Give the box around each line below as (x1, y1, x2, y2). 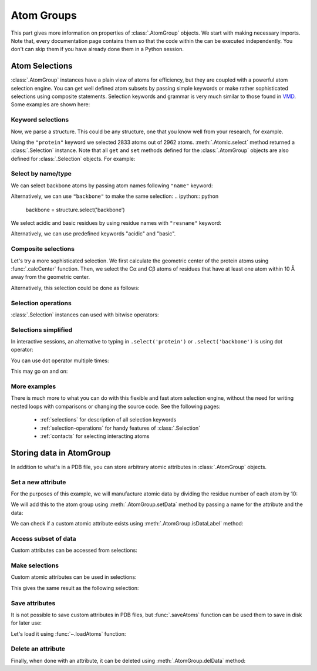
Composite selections (11, 245, 75, 253)
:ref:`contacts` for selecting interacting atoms (40, 432, 150, 440)
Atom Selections (11, 61, 73, 71)
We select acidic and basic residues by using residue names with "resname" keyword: (11, 220, 221, 227)
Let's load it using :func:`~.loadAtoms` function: (11, 630, 126, 637)
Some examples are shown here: (11, 101, 90, 108)
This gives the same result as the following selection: (11, 584, 139, 591)
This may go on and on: (11, 367, 68, 375)
